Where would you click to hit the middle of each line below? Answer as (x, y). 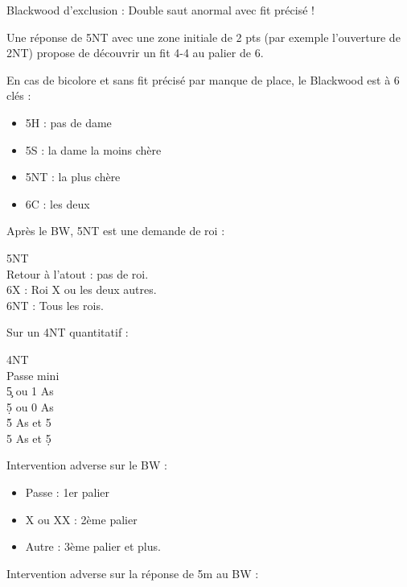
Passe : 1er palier (68, 492)
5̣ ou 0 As (30, 406)
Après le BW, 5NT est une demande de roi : (116, 231)
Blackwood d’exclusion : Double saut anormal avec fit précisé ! (160, 10)
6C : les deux (58, 203)
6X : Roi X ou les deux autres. (82, 289)
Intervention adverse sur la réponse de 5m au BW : (133, 573)
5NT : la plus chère (73, 177)
